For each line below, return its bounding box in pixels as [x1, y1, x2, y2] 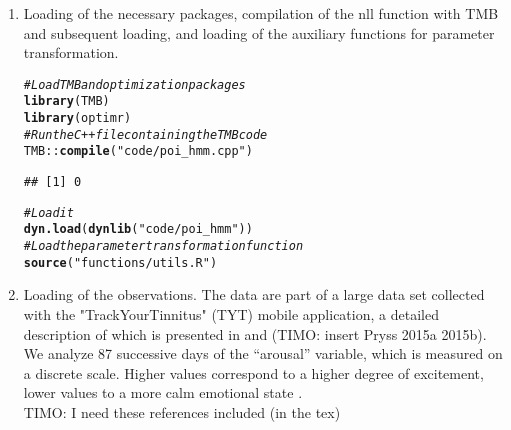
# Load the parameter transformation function [23, 239, 304, 254]
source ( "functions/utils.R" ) [23, 255, 218, 270]
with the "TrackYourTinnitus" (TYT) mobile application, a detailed [23, 303, 439, 324]
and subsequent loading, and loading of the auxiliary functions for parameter [23, 22, 495, 43]
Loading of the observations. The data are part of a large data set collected [23, 284, 485, 305]
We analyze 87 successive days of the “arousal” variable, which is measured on [23, 343, 503, 364]
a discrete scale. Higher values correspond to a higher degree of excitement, [23, 362, 484, 383]
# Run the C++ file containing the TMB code [23, 127, 268, 142]
